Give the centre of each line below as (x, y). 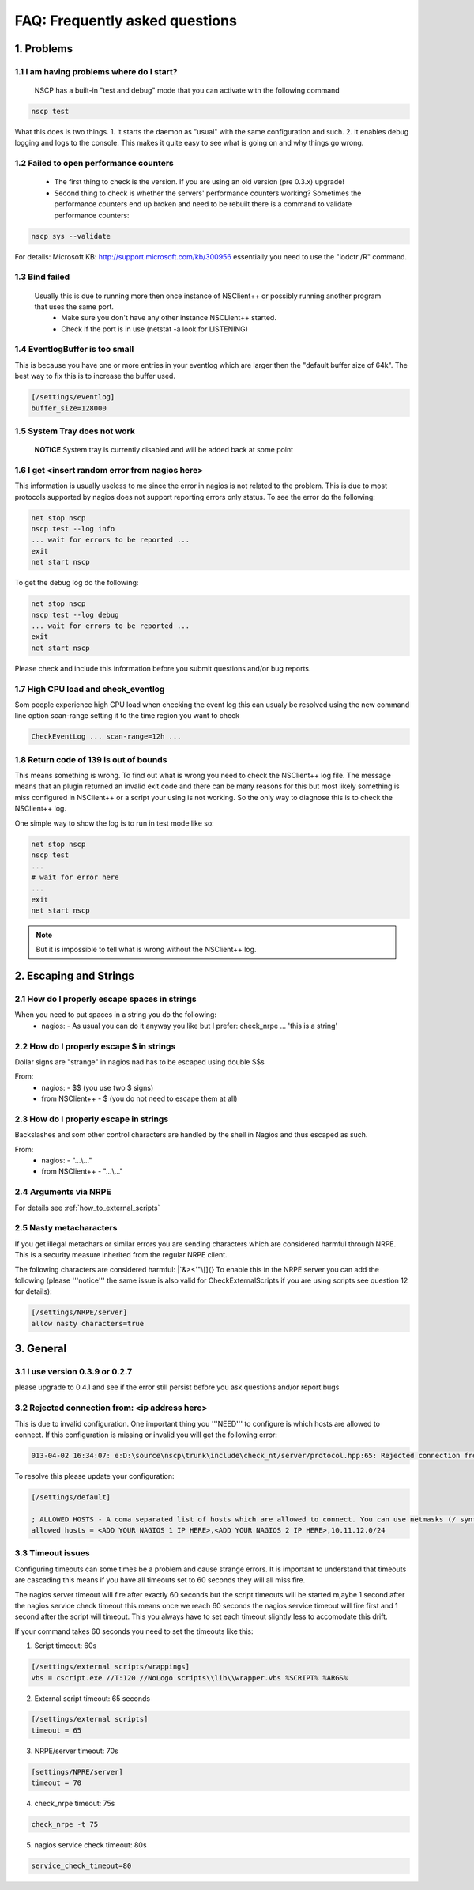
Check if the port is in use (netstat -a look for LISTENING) (155, 329)
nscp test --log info (73, 529)
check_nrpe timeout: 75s (75, 1804)
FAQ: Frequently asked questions (126, 21)
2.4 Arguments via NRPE (63, 1192)
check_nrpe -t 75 (65, 1824)
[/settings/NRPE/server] (79, 1312)
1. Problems (44, 49)
